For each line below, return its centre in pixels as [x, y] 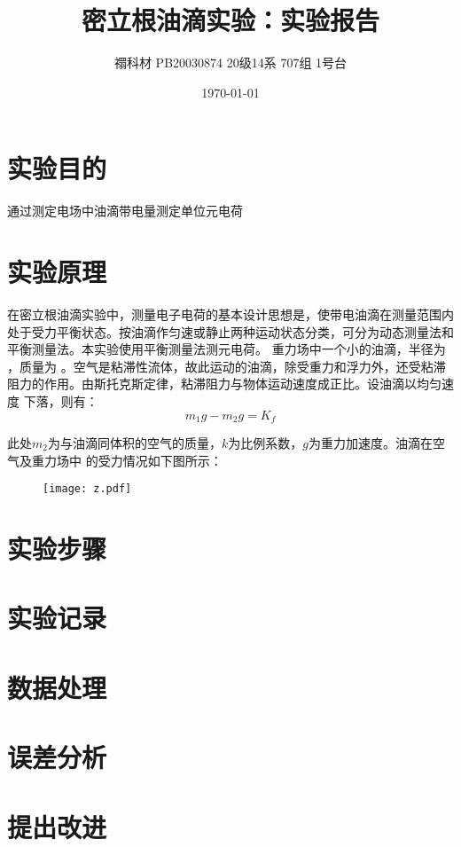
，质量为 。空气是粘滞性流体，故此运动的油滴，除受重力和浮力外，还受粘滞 [227, 366]
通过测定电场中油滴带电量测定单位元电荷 [125, 211]
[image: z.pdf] [87, 489]
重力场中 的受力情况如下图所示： [127, 460]
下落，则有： [61, 400]
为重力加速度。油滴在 [370, 442]
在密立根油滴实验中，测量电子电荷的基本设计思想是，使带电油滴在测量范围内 [230, 314]
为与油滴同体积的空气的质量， [134, 442]
